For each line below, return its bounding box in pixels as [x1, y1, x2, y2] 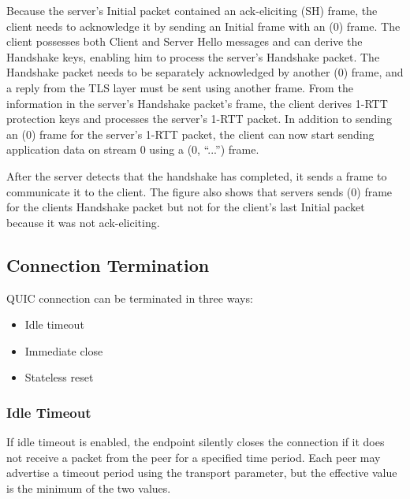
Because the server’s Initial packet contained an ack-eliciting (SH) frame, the [6, 2, 378, 18]
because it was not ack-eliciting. [6, 214, 160, 230]
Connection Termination [6, 252, 210, 277]
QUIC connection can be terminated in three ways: [6, 289, 253, 306]
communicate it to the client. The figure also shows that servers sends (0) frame [6, 183, 393, 199]
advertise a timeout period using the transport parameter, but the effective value [6, 464, 397, 481]
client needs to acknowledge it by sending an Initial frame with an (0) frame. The [6, 17, 401, 34]
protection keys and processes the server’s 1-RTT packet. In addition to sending [6, 110, 392, 127]
